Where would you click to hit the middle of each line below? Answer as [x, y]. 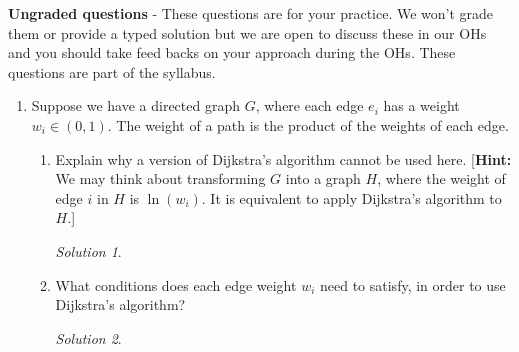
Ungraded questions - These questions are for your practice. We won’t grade [251, 13]
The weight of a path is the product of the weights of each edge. [312, 124]
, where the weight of [441, 178]
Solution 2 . [88, 337]
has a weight [421, 105]
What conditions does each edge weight [176, 284]
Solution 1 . [88, 250]
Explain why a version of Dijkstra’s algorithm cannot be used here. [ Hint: [283, 158]
